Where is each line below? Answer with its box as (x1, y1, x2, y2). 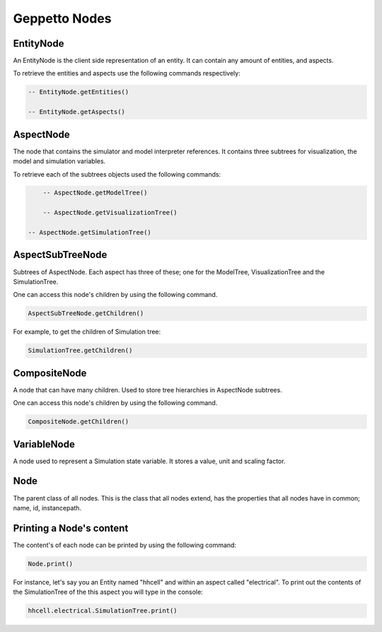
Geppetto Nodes (13, 11, 112, 26)
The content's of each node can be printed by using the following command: (13, 541, 237, 549)
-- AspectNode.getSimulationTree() (28, 228, 151, 237)
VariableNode (13, 438, 76, 450)
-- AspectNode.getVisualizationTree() (42, 209, 178, 217)
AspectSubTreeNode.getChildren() (28, 310, 144, 317)
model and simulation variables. (13, 157, 106, 165)
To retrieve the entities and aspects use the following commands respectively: (13, 69, 241, 78)
